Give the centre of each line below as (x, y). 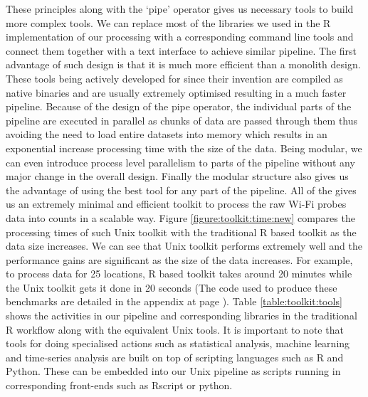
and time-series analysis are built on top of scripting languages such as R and (175, 357)
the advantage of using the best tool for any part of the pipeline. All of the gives (181, 190)
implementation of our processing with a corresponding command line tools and (180, 37)
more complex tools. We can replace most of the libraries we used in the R (168, 22)
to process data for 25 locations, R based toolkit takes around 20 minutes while (179, 274)
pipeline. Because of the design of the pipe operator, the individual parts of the (179, 106)
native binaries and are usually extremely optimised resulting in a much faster (176, 92)
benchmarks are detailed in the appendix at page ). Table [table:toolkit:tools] (174, 301)
